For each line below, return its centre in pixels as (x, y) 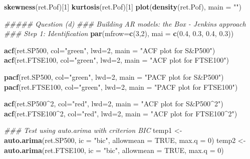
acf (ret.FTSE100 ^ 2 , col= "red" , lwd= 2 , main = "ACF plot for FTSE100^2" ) (121, 113)
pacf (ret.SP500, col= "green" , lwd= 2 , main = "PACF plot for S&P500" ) (114, 76)
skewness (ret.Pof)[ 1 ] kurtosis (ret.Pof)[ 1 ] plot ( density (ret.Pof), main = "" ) (123, 7)
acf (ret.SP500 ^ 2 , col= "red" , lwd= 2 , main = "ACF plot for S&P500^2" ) (114, 104)
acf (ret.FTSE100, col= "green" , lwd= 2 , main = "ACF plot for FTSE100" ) (116, 60)
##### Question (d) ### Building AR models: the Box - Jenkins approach (125, 23)
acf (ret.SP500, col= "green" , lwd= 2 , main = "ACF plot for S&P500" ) (110, 50)
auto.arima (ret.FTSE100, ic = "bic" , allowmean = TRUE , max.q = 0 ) (114, 150)
